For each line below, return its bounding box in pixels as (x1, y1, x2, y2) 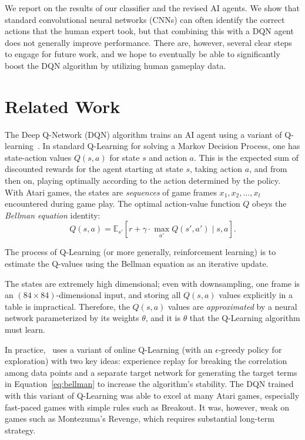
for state (109, 151, 140, 163)
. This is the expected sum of (194, 151, 299, 163)
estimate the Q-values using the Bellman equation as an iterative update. (5, 257, 269, 270)
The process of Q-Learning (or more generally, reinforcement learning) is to (5, 246, 276, 258)
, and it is (145, 312, 180, 324)
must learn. (5, 323, 45, 335)
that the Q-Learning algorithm (189, 312, 300, 324)
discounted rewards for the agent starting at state (5, 163, 183, 175)
